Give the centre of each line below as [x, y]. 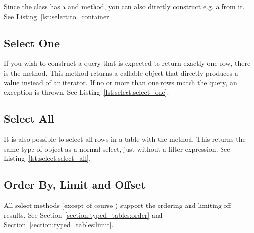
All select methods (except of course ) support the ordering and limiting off [118, 205]
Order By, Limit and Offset [75, 185]
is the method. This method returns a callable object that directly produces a [121, 72]
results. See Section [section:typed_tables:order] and [83, 215]
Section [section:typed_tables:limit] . [59, 224]
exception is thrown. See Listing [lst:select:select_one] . [87, 92]
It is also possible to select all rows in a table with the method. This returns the [125, 139]
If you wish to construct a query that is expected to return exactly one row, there [127, 63]
